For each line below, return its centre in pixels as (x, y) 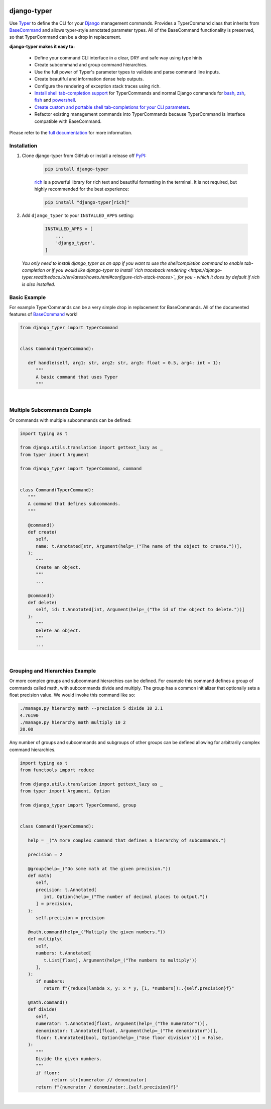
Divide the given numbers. (69, 1059)
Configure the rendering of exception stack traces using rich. (97, 86)
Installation (23, 145)
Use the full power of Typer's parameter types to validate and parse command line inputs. (127, 72)
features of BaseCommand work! (43, 314)
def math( (40, 875)
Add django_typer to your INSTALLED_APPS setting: (78, 215)
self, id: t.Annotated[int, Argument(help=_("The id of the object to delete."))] (141, 610)
